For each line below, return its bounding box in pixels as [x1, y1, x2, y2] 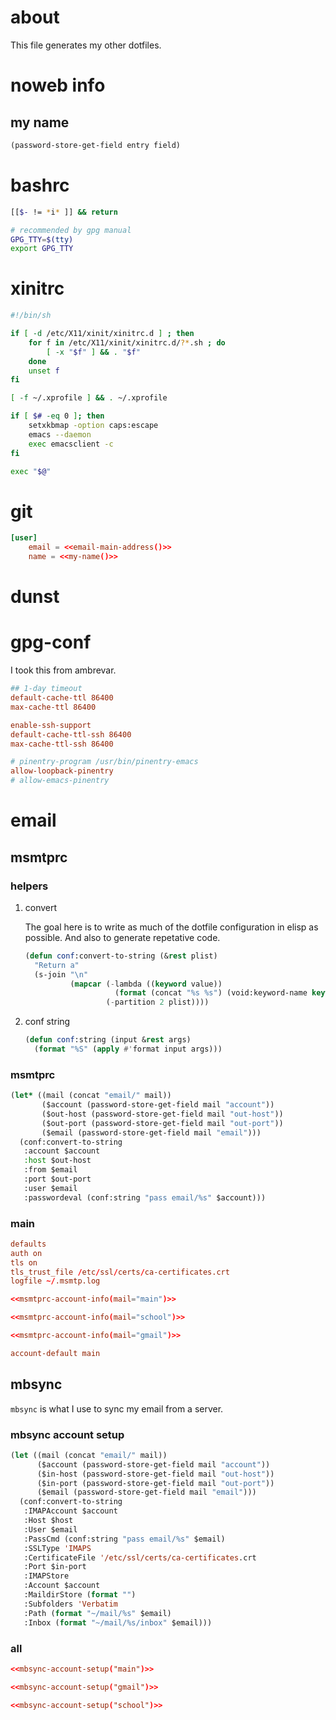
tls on [10, 1257, 38, 1268]
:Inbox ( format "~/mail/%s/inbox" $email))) [23, 1617, 213, 1628]
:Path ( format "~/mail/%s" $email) [23, 1608, 172, 1618]
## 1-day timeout [10, 684, 83, 694]
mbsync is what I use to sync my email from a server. [10, 1402, 224, 1415]
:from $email [23, 1165, 78, 1175]
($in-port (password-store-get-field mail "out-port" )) [36, 1478, 275, 1488]
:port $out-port [23, 1174, 92, 1185]
